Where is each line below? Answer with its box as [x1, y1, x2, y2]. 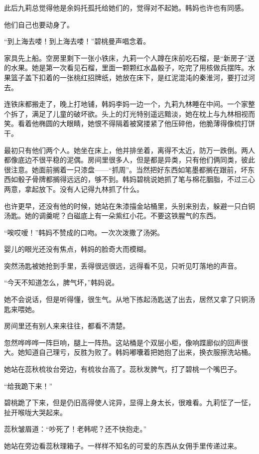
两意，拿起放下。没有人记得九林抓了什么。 [4, 183, 143, 194]
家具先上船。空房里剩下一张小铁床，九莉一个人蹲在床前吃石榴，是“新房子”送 [4, 52, 255, 63]
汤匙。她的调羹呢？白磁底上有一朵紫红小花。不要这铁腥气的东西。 [4, 210, 220, 221]
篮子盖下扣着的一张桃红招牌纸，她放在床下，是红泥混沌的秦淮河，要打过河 [10, 72, 255, 82]
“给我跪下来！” [4, 380, 53, 391]
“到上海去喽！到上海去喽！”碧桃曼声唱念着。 [4, 36, 150, 46]
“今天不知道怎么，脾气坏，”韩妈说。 [4, 277, 119, 288]
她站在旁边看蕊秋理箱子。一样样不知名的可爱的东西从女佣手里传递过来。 [4, 441, 241, 451]
